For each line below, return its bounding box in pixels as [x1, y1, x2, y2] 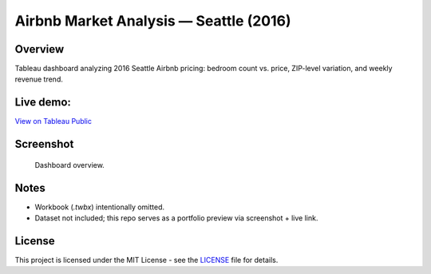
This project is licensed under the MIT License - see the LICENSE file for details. [14, 255, 279, 264]
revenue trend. [14, 74, 63, 84]
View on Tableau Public [14, 117, 92, 126]
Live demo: [14, 96, 72, 109]
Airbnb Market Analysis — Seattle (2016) [14, 12, 291, 30]
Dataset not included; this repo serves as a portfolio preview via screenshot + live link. [34, 213, 318, 223]
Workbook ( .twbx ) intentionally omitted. [34, 202, 165, 212]
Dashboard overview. [34, 160, 105, 169]
